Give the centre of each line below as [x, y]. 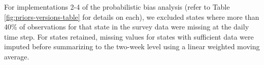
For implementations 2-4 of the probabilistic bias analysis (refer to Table [117, 7]
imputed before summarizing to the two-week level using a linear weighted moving [132, 46]
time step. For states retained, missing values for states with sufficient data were [129, 36]
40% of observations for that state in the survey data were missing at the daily [127, 27]
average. [17, 56]
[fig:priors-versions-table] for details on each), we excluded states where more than [132, 17]
